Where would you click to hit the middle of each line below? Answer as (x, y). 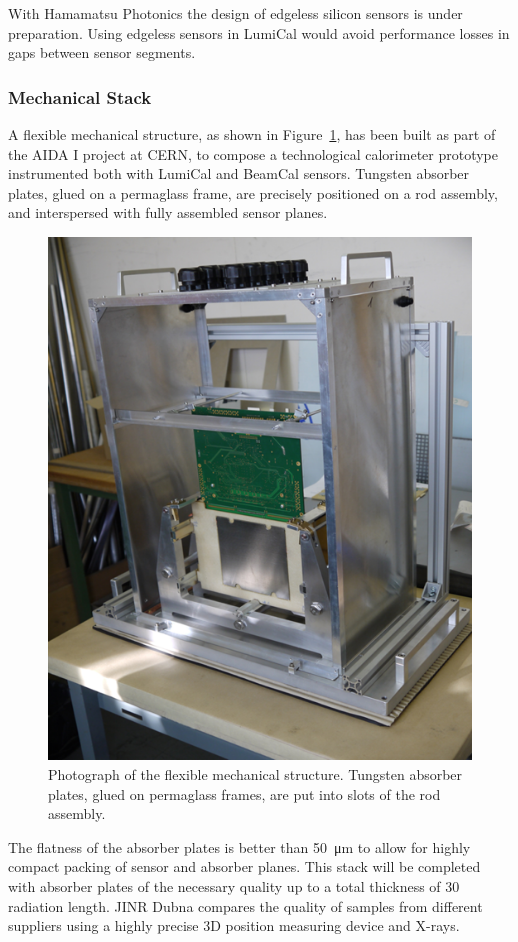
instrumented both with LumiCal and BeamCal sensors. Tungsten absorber (239, 173)
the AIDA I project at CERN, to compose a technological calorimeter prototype (253, 153)
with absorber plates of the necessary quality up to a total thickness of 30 (234, 885)
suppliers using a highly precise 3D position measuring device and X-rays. (234, 925)
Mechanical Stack (80, 96)
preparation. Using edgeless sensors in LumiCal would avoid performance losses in (259, 32)
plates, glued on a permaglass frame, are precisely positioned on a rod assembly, (253, 192)
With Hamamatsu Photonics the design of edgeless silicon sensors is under (235, 13)
